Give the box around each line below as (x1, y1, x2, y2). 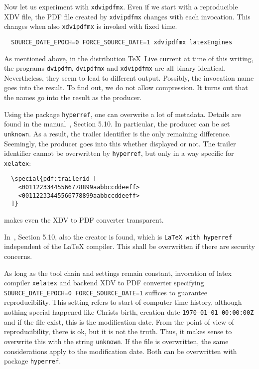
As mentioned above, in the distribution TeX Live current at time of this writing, (4, 53, 254, 63)
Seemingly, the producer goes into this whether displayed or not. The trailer (4, 138, 236, 148)
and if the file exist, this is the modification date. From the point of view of (4, 316, 234, 327)
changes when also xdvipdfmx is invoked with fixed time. (4, 21, 177, 31)
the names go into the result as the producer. (4, 92, 142, 103)
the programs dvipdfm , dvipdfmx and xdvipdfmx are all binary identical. (4, 63, 226, 73)
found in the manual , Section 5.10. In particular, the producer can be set (4, 119, 230, 129)
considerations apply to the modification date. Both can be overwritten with (4, 346, 237, 356)
